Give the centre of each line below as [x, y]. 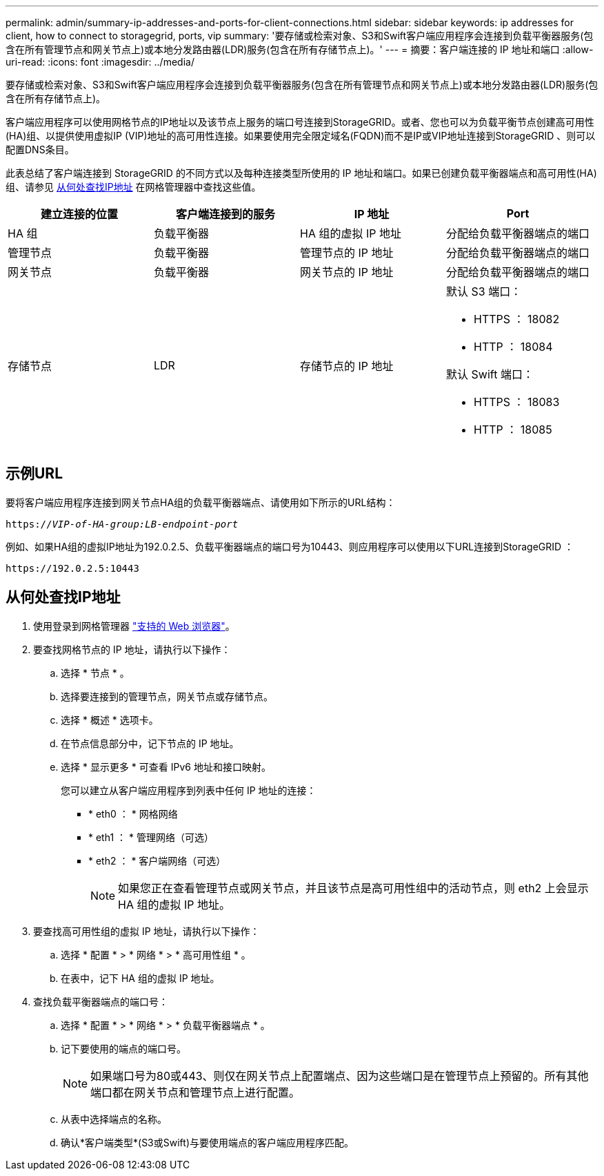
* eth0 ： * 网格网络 [133, 813]
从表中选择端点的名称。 [114, 1119]
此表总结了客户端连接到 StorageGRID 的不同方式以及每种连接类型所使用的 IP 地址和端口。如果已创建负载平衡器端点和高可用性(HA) [301, 173]
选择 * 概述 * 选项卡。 [110, 720]
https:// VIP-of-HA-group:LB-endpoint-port [122, 524]
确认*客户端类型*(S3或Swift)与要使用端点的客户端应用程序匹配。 [207, 1142]
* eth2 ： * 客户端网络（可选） [157, 860]
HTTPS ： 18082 [517, 319]
